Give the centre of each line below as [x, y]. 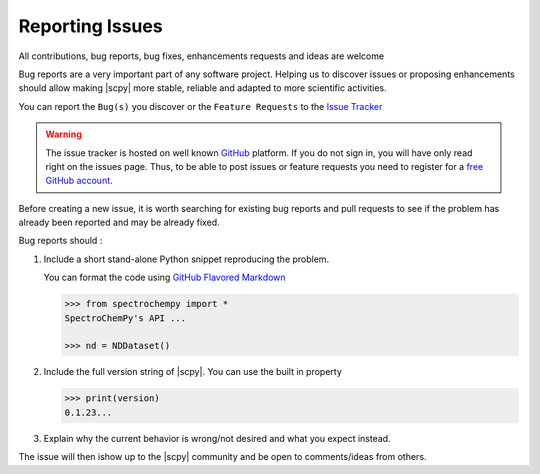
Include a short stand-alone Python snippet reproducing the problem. [186, 259]
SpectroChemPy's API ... [125, 318]
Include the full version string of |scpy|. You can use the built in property [192, 372]
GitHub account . [79, 181]
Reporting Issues [91, 26]
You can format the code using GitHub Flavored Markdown [164, 277]
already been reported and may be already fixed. [119, 222]
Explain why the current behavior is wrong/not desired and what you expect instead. [217, 438]
